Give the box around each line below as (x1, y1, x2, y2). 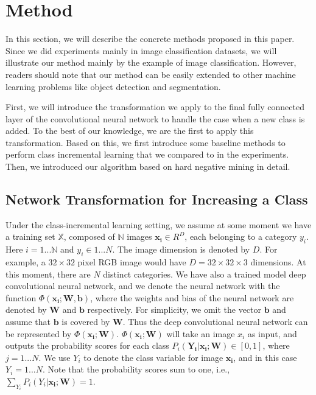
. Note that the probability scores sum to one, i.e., (42, 363, 230, 376)
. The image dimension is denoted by (112, 243, 250, 256)
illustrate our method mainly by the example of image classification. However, (5, 56, 297, 69)
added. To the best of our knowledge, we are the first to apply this (5, 124, 254, 137)
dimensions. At (250, 256, 306, 268)
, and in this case (233, 351, 297, 363)
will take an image (166, 327, 235, 340)
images (127, 230, 152, 243)
